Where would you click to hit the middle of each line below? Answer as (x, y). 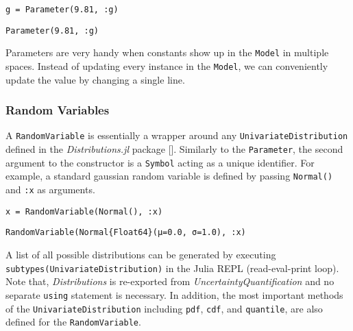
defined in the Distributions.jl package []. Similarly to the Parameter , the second (174, 149)
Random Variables (58, 110)
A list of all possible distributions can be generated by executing (141, 255)
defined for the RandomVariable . (73, 322)
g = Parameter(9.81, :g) (62, 10)
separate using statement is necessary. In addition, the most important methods (174, 294)
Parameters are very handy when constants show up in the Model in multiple (167, 52)
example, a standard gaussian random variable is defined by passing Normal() (169, 176)
